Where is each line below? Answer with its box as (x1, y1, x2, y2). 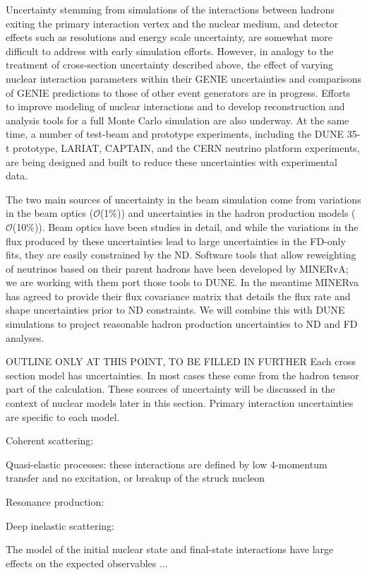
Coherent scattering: (6, 433, 94, 448)
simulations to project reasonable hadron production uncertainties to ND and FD (6, 316, 358, 331)
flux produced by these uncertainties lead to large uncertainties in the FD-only (6, 233, 346, 248)
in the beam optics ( (6, 206, 94, 220)
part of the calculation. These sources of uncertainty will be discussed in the (6, 381, 335, 396)
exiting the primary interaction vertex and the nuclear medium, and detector (6, 16, 339, 30)
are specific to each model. (6, 409, 120, 424)
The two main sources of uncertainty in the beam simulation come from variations (6, 191, 361, 206)
